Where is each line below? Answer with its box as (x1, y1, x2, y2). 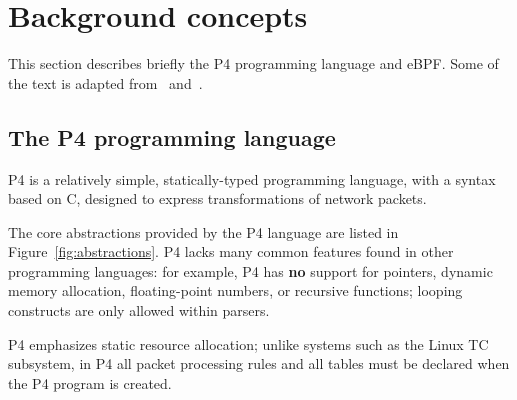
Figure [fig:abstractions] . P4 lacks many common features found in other (8, 241, 454, 262)
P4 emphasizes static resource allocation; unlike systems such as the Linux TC (8, 333, 489, 354)
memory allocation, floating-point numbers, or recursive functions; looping (8, 280, 463, 301)
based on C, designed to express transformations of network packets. (8, 188, 427, 209)
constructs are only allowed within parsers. (8, 300, 270, 321)
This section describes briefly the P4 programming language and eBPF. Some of (8, 53, 499, 74)
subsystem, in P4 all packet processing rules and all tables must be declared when (8, 353, 510, 374)
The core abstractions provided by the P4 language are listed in (8, 221, 399, 242)
